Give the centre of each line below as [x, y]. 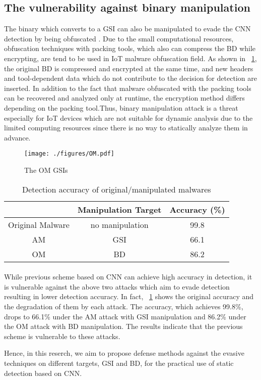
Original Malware [39, 224]
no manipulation [119, 224]
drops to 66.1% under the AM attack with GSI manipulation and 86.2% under [125, 316]
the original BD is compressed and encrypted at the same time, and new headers [129, 68]
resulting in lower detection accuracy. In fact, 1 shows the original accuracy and [129, 296]
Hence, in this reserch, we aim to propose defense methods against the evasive [124, 353]
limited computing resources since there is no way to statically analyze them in [126, 128]
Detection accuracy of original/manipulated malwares [116, 189]
